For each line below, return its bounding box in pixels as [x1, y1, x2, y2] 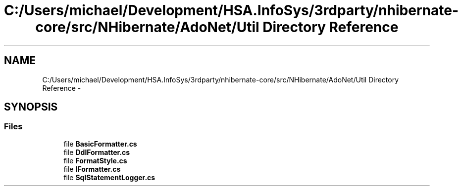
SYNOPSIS [4, 101, 58, 114]
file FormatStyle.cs [63, 156, 127, 165]
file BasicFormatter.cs [63, 139, 137, 148]
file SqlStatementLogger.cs [63, 173, 155, 182]
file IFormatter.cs [63, 164, 121, 173]
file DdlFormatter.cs [63, 148, 130, 156]
